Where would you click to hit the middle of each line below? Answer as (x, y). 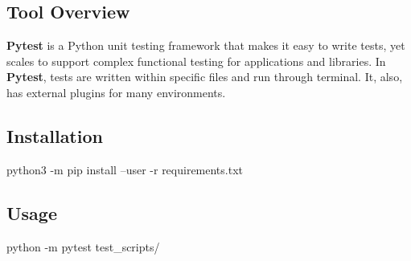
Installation (55, 135)
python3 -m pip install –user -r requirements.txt (125, 169)
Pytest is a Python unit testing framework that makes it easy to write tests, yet (206, 45)
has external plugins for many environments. (116, 92)
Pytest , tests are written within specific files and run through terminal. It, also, (205, 77)
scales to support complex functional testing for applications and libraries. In (196, 61)
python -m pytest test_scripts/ (83, 246)
